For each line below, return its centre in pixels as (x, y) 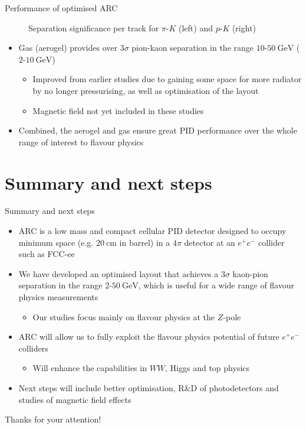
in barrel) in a (145, 242)
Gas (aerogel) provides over (68, 48)
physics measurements (58, 297)
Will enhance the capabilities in (90, 368)
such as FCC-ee (47, 254)
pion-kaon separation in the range (193, 48)
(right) (244, 27)
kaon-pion (250, 273)
